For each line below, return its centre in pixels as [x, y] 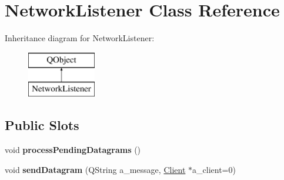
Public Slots [42, 125]
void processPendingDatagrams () [73, 150]
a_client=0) [214, 169]
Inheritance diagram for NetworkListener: [80, 38]
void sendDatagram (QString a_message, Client [95, 169]
